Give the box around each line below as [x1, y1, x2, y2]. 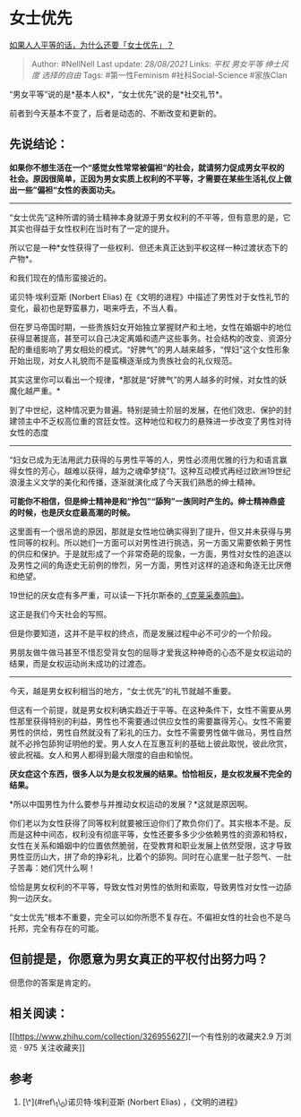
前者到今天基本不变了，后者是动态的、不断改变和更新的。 [9, 107, 221, 118]
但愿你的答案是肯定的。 [9, 977, 96, 988]
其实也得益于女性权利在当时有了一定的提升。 [9, 223, 175, 234]
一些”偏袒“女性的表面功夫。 [16, 185, 121, 195]
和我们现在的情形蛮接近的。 [9, 272, 112, 283]
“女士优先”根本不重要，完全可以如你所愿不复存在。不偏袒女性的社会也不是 [9, 911, 284, 923]
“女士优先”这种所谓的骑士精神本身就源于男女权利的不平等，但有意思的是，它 [9, 211, 291, 222]
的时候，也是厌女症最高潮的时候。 [9, 507, 135, 518]
